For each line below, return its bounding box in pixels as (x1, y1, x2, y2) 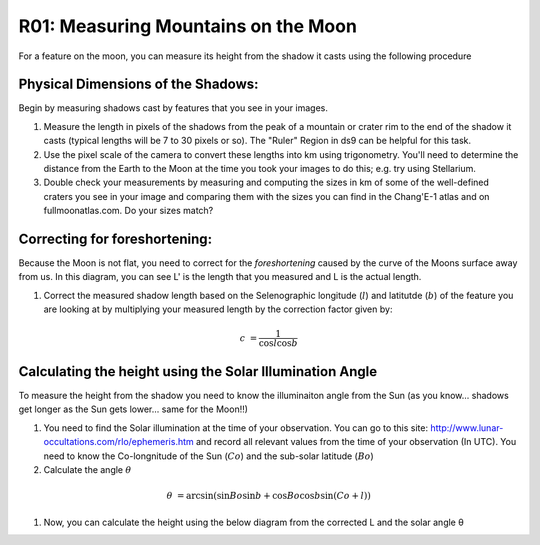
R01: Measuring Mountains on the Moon (18, 15, 357, 37)
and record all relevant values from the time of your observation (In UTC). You (195, 436, 517, 448)
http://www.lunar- (430, 421, 504, 434)
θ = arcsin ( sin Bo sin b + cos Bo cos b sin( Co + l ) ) (166, 490, 372, 502)
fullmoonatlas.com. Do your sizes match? (43, 205, 214, 217)
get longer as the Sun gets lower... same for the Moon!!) (18, 403, 249, 415)
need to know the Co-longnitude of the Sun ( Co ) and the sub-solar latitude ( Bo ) (43, 450, 374, 462)
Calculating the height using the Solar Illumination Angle (18, 363, 378, 380)
